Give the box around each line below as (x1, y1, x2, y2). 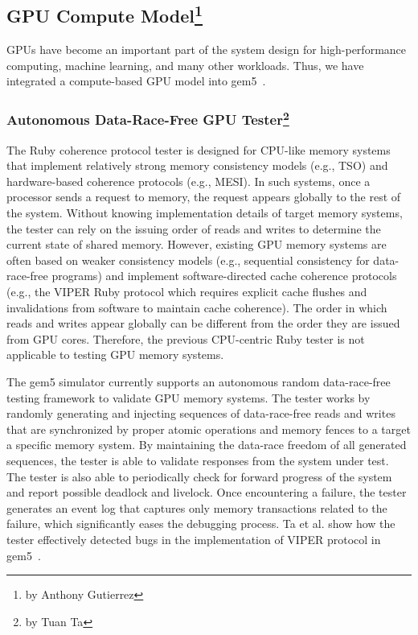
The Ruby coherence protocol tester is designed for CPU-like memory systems (6, 141, 391, 158)
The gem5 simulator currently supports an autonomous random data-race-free (6, 373, 391, 390)
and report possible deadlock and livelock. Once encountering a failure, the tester (6, 484, 407, 501)
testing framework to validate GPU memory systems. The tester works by (6, 389, 371, 406)
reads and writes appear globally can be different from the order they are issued (6, 315, 400, 332)
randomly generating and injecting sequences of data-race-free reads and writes (6, 405, 395, 422)
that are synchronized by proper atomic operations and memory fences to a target (6, 420, 411, 437)
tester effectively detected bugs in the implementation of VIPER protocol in (6, 530, 381, 547)
